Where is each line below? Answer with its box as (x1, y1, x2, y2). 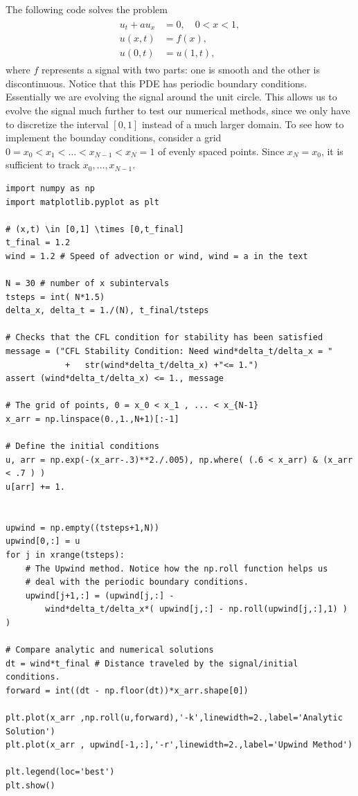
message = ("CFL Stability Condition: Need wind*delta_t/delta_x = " (6, 346, 333, 357)
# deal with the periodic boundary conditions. (25, 577, 249, 587)
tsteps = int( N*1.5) (6, 292, 105, 302)
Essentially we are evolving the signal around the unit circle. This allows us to (6, 89, 337, 104)
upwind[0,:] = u (6, 536, 80, 547)
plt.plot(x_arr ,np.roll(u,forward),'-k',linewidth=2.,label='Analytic (6, 713, 343, 723)
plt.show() (6, 781, 55, 791)
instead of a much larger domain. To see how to (141, 116, 344, 131)
